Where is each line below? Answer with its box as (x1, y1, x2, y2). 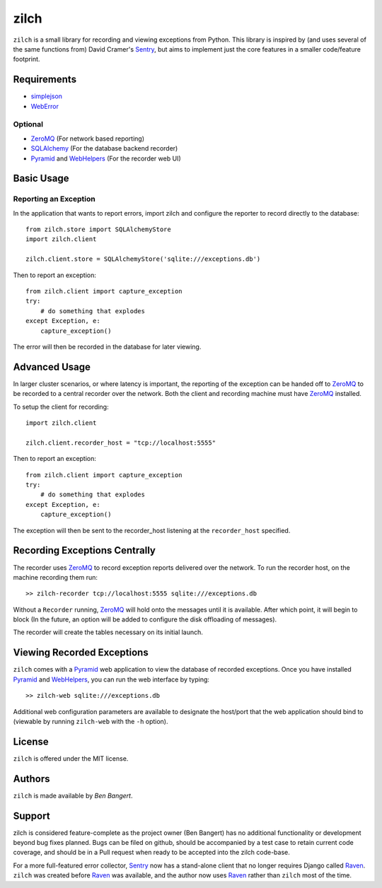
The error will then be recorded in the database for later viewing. (13, 343, 202, 351)
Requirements (13, 74, 77, 86)
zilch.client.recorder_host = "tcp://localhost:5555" (25, 438, 216, 447)
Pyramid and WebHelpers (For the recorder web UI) (30, 154, 181, 163)
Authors (13, 773, 50, 785)
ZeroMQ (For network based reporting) (30, 134, 145, 143)
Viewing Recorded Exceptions (13, 647, 149, 659)
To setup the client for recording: (13, 402, 109, 411)
